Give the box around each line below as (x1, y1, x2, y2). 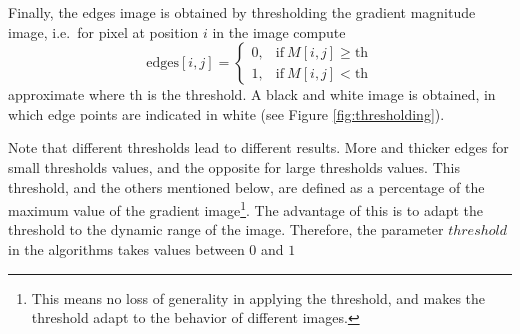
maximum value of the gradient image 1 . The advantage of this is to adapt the (8, 197, 484, 220)
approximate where (8, 84, 125, 105)
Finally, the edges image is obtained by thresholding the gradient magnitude (8, 2, 476, 22)
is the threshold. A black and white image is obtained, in (147, 84, 496, 105)
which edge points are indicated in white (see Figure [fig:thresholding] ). (8, 103, 445, 124)
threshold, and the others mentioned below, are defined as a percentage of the (8, 176, 485, 197)
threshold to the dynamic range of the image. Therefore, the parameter (8, 219, 444, 240)
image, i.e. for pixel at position (8, 21, 199, 42)
